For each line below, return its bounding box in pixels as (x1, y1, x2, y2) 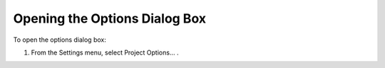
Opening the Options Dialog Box (13, 11, 207, 26)
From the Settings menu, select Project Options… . (31, 48, 179, 57)
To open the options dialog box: (13, 35, 106, 44)
